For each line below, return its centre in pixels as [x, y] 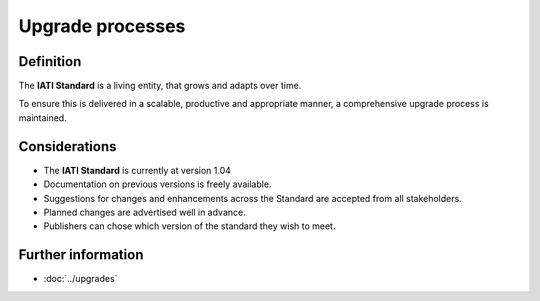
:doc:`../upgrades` [80, 279]
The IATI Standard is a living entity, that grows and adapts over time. [160, 86]
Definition [50, 61]
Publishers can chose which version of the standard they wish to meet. [189, 226]
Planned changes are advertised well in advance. [144, 212]
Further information [81, 255]
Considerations [67, 146]
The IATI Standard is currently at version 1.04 [137, 170]
